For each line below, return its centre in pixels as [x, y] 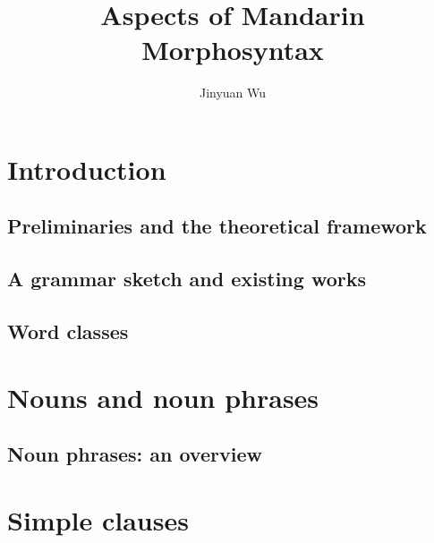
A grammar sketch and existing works [187, 279]
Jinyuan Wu [233, 93]
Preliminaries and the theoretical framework [217, 226]
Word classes [68, 331]
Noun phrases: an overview [135, 454]
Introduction [87, 169]
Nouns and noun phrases [163, 397]
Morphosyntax [233, 50]
